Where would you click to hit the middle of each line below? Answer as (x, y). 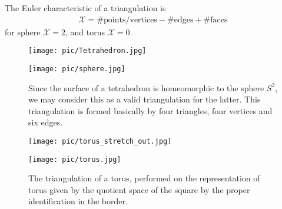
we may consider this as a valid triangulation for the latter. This (145, 99)
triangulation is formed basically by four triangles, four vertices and (150, 110)
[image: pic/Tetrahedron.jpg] (87, 51)
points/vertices (130, 20)
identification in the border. (78, 201)
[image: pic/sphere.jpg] (77, 69)
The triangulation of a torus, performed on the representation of (144, 178)
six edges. (46, 122)
